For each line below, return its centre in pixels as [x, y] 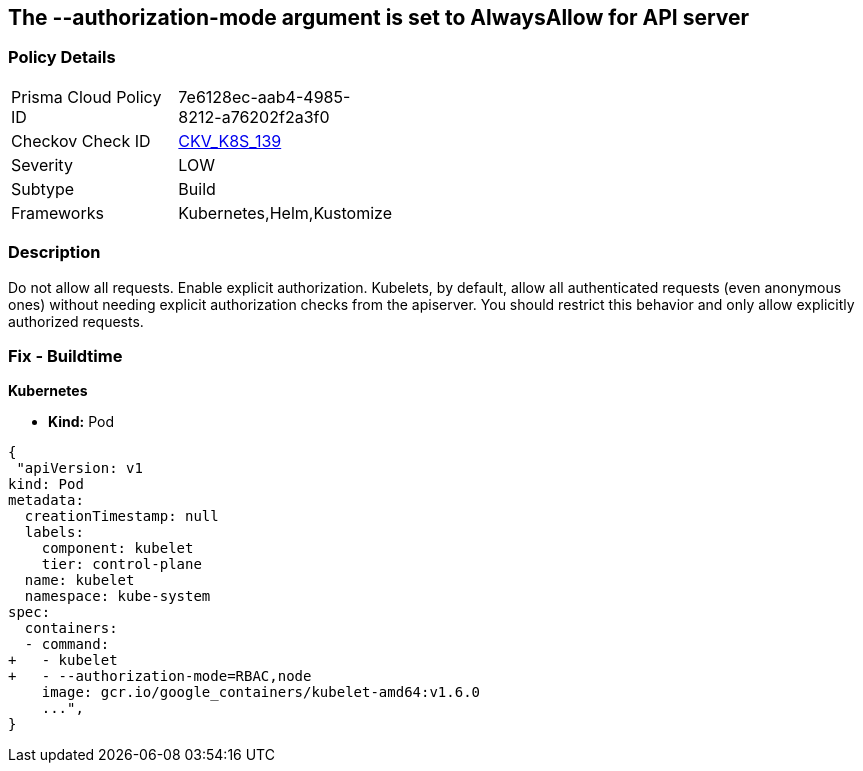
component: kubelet [117, 548]
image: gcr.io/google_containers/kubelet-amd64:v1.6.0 [261, 692]
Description [54, 252]
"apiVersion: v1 [79, 468]
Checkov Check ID [81, 140]
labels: [54, 532]
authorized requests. [76, 321]
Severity [42, 164]
